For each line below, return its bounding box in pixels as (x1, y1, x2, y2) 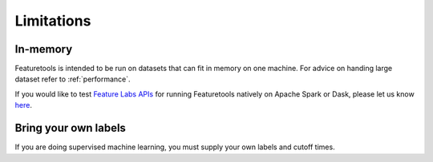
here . (14, 101, 32, 110)
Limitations (14, 12, 91, 30)
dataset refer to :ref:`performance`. (14, 74, 132, 84)
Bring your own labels (14, 121, 126, 135)
